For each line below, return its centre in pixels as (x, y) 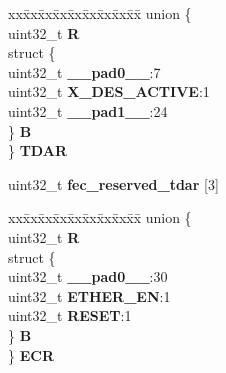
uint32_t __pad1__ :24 (88, 110)
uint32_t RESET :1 (70, 315)
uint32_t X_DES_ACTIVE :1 (109, 91)
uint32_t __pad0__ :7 (84, 71)
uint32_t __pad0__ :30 (88, 276)
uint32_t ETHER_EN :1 (89, 295)
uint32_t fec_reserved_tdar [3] (113, 183)
